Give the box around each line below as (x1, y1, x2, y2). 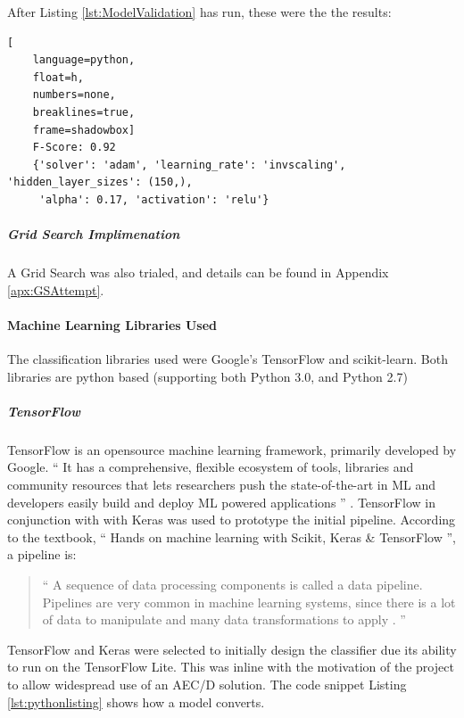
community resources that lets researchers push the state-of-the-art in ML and (7, 475, 436, 494)
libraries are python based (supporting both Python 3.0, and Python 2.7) (7, 367, 408, 385)
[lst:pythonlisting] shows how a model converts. (7, 692, 265, 711)
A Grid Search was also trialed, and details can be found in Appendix (7, 263, 389, 282)
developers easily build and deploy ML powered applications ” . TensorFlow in (7, 492, 435, 511)
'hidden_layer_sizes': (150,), (7, 176, 193, 189)
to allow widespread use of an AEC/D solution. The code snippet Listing (7, 674, 407, 693)
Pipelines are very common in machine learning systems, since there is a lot (42, 592, 456, 611)
